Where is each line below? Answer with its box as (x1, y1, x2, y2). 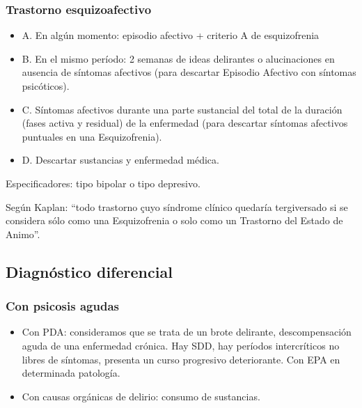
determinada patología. (22, 366, 120, 380)
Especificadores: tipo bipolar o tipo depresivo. (6, 175, 200, 190)
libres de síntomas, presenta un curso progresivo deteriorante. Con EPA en (22, 352, 340, 366)
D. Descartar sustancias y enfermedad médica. (22, 152, 219, 167)
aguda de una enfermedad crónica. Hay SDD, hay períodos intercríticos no (22, 338, 340, 352)
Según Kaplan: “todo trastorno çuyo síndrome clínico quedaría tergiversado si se (6, 199, 348, 214)
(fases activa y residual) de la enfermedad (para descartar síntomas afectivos (22, 116, 348, 130)
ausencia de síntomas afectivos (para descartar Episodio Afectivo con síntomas (22, 65, 356, 79)
